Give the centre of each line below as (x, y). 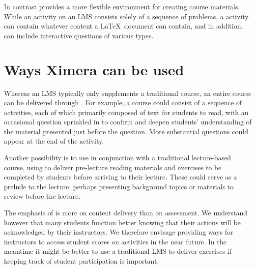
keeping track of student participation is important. (82, 261)
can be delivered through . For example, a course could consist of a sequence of (123, 103)
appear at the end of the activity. (54, 141)
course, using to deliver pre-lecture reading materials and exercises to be (113, 167)
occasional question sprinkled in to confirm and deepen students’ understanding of (128, 122)
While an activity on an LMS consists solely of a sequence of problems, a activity (126, 16)
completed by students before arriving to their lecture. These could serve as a (121, 177)
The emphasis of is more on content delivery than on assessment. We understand (126, 213)
